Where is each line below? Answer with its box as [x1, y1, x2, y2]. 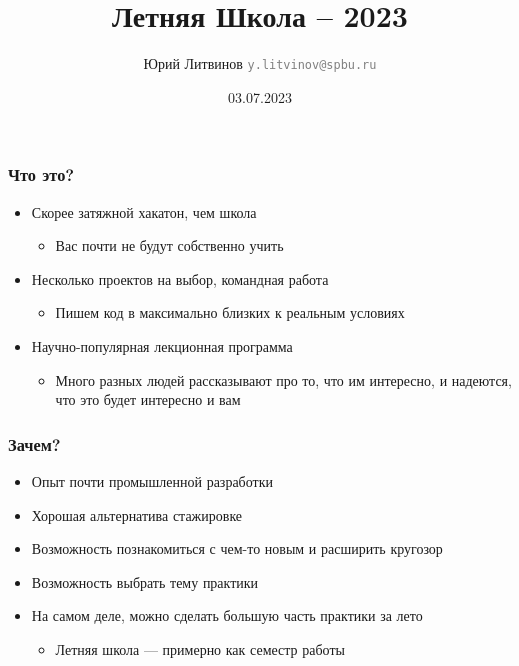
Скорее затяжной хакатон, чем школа [31, 201, 257, 222]
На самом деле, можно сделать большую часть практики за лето [31, 605, 423, 626]
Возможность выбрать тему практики [31, 571, 259, 592]
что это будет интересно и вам [55, 389, 241, 410]
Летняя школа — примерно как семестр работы [55, 639, 345, 660]
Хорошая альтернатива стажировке [31, 504, 243, 525]
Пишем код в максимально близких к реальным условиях [55, 302, 405, 323]
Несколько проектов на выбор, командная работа [31, 268, 329, 289]
